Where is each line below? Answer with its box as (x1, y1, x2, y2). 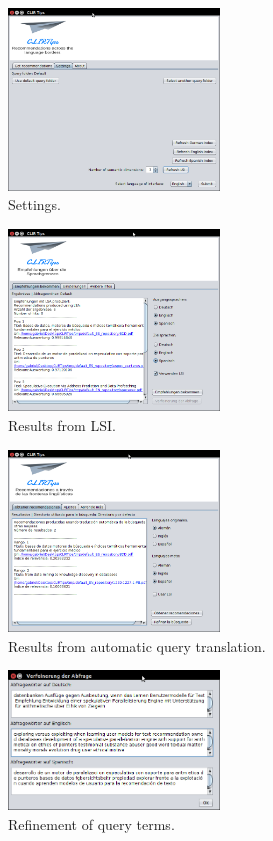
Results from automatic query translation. (8, 635, 266, 656)
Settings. (8, 194, 61, 215)
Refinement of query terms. (8, 813, 175, 834)
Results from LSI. (8, 415, 116, 436)
